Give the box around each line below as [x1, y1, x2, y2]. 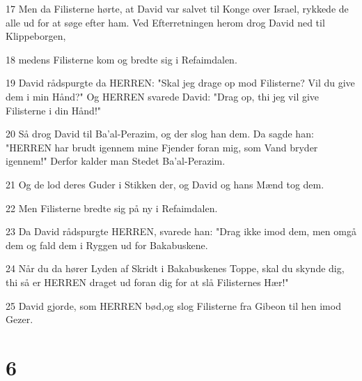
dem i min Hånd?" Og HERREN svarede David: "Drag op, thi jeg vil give [6, 89, 320, 103]
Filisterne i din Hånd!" [6, 103, 102, 117]
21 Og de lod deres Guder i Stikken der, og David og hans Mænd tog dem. [6, 177, 324, 191]
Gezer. [6, 312, 33, 327]
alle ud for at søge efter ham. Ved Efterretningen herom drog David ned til [6, 15, 325, 29]
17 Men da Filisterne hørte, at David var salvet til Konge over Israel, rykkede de [6, 1, 349, 15]
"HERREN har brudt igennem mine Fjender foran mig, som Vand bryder [6, 140, 318, 154]
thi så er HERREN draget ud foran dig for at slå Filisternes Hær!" [6, 274, 289, 289]
